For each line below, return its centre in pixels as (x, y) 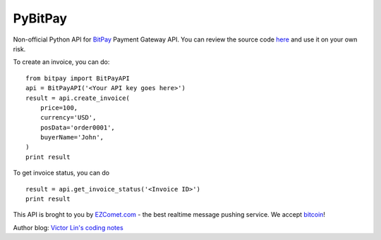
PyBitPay (40, 18)
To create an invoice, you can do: (61, 62)
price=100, (59, 108)
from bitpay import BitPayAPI (78, 78)
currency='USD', (68, 118)
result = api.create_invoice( (78, 98)
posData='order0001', (78, 127)
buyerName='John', (72, 138)
